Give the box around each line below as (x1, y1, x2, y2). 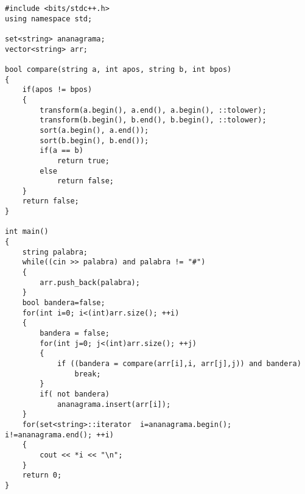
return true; (57, 156, 110, 165)
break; (74, 369, 101, 378)
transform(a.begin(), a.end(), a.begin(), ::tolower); (40, 105, 267, 115)
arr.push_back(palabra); (40, 278, 140, 287)
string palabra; (22, 247, 88, 256)
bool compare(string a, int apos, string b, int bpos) (5, 65, 232, 74)
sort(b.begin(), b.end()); (40, 136, 149, 145)
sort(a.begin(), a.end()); (40, 125, 149, 135)
